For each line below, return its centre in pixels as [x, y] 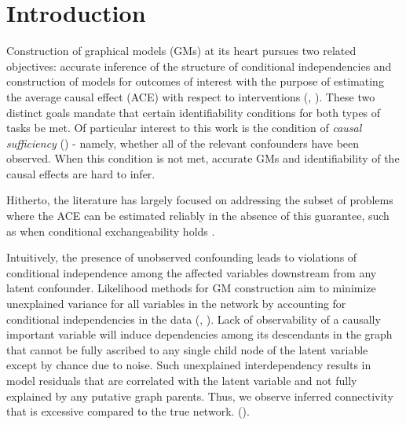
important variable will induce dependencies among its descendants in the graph [199, 334]
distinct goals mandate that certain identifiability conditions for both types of [194, 112]
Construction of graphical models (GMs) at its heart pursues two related [181, 51]
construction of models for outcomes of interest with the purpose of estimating [195, 81]
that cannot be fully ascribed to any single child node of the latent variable [187, 349]
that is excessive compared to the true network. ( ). [128, 411]
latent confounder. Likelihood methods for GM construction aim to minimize [191, 288]
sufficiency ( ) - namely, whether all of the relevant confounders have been [183, 143]
